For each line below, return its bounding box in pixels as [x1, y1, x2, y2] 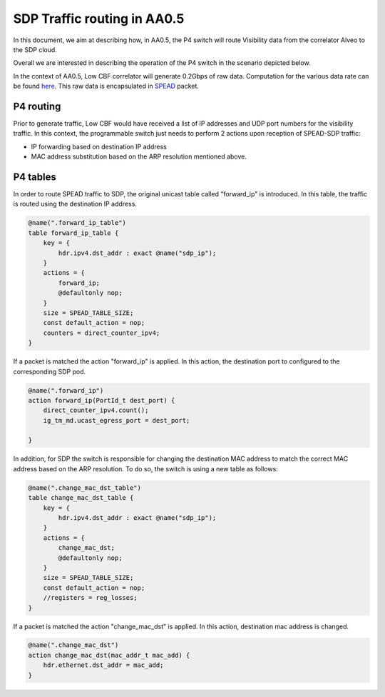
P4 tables [13, 171, 56, 183]
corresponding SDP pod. [13, 367, 86, 376]
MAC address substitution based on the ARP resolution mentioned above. [31, 152, 247, 161]
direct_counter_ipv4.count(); [43, 406, 149, 414]
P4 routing [13, 100, 61, 112]
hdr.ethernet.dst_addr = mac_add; [43, 661, 164, 669]
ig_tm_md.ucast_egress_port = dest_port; [43, 416, 190, 424]
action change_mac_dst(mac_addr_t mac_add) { [28, 651, 190, 659]
